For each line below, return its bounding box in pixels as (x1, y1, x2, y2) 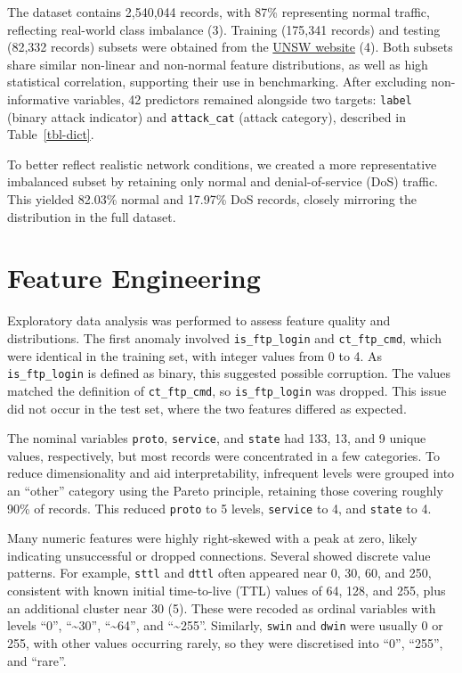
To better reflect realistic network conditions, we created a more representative (7, 154, 437, 173)
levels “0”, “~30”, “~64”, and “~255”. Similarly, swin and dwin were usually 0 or (7, 616, 443, 635)
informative (7, 89, 69, 108)
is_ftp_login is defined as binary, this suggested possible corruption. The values (7, 364, 451, 382)
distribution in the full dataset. (7, 207, 176, 226)
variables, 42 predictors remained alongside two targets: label (73, 89, 412, 108)
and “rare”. (7, 651, 67, 669)
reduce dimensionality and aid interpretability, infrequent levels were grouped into (7, 464, 455, 482)
